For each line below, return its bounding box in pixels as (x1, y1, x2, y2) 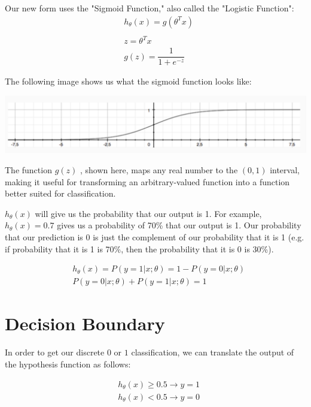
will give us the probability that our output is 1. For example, (35, 207, 262, 219)
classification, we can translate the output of (131, 346, 294, 358)
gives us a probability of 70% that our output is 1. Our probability (57, 219, 301, 231)
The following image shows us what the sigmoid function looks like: (5, 75, 252, 88)
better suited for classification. (5, 187, 116, 200)
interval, (270, 163, 300, 176)
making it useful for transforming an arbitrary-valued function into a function (5, 175, 290, 188)
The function (5, 163, 52, 176)
